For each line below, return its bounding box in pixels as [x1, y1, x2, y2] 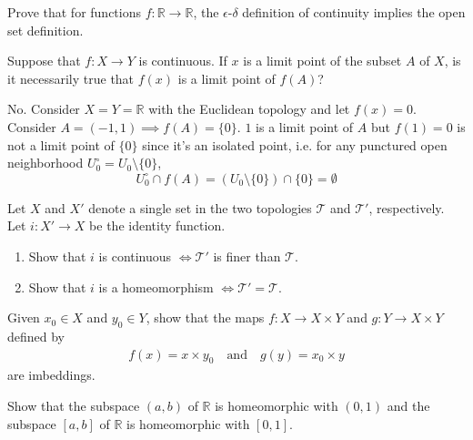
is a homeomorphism [98, 277, 214, 296]
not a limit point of [7, 135, 115, 154]
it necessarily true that [7, 68, 135, 87]
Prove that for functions [7, 3, 141, 21]
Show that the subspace [7, 395, 140, 414]
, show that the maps [146, 308, 265, 327]
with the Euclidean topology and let [148, 99, 350, 118]
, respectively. [368, 198, 445, 217]
